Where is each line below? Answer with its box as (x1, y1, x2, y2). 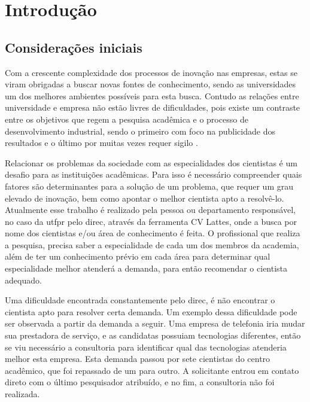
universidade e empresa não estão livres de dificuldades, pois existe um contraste (5, 101, 300, 114)
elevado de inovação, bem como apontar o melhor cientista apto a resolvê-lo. (5, 191, 284, 204)
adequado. (5, 273, 42, 286)
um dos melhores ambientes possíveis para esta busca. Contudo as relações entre (5, 89, 299, 102)
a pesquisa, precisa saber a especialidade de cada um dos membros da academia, (5, 238, 299, 251)
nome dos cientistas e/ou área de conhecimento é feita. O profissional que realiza (5, 227, 300, 239)
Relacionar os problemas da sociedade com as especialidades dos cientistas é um (5, 156, 297, 169)
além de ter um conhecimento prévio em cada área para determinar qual (5, 250, 271, 263)
